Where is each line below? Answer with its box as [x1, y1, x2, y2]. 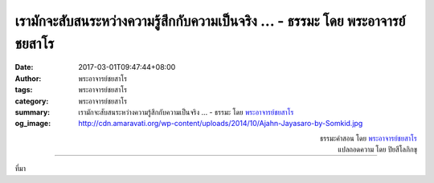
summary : [14, 107, 51, 116]
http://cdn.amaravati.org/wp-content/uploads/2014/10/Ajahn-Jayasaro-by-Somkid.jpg [78, 119, 363, 128]
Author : [14, 73, 42, 83]
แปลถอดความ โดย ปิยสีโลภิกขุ [338, 144, 417, 154]
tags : [14, 85, 33, 95]
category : [14, 96, 49, 106]
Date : [14, 63, 34, 72]
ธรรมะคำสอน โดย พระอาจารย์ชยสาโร [319, 133, 417, 143]
